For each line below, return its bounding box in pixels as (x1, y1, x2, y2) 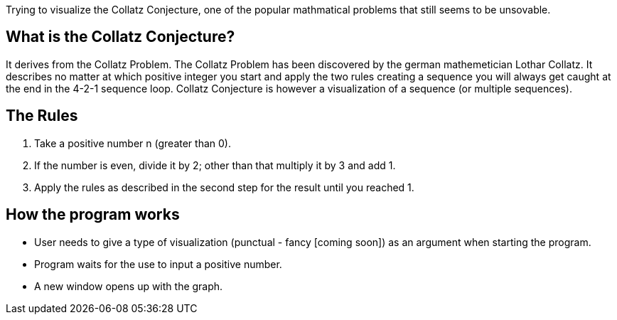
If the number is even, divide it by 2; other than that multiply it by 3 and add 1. (34, 159, 396, 171)
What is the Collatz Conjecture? (6, 28, 235, 46)
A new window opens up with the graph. (34, 279, 223, 292)
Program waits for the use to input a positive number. (34, 257, 282, 270)
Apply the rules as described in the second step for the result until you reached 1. (34, 181, 414, 193)
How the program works (6, 206, 180, 224)
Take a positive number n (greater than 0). (34, 137, 231, 149)
